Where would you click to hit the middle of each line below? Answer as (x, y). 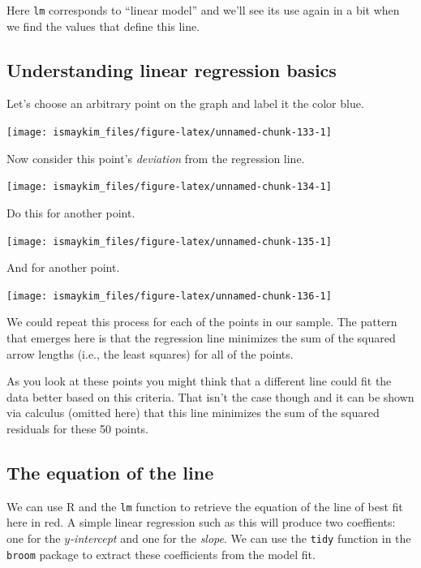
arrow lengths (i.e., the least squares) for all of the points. (150, 353)
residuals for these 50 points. (77, 429)
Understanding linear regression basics (172, 69)
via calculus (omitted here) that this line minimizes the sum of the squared (193, 413)
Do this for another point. (71, 212)
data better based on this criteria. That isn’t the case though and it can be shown (210, 396)
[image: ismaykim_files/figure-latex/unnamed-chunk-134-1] (169, 187)
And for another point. (63, 267)
